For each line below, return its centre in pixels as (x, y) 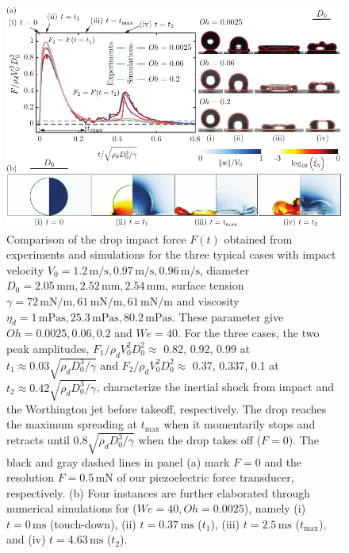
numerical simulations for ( (72, 508)
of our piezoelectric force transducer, (205, 477)
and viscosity (208, 300)
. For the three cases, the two (248, 333)
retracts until (38, 440)
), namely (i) (275, 508)
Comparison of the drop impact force (96, 238)
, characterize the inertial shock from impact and (215, 387)
